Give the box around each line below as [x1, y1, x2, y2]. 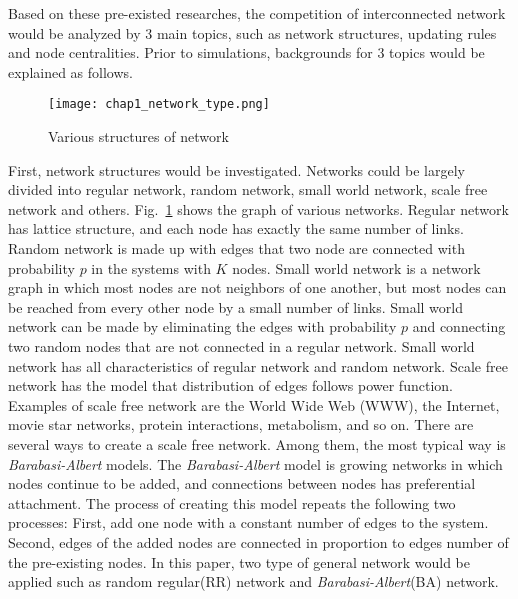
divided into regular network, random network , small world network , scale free [8, 179, 488, 200]
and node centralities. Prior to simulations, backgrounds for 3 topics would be [8, 42, 485, 63]
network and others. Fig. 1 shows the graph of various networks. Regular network [8, 198, 509, 219]
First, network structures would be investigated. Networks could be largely [8, 159, 465, 180]
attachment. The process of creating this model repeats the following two [8, 492, 456, 513]
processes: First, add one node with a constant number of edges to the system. [8, 512, 489, 533]
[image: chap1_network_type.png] [48, 97, 270, 112]
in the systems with [91, 257, 211, 278]
